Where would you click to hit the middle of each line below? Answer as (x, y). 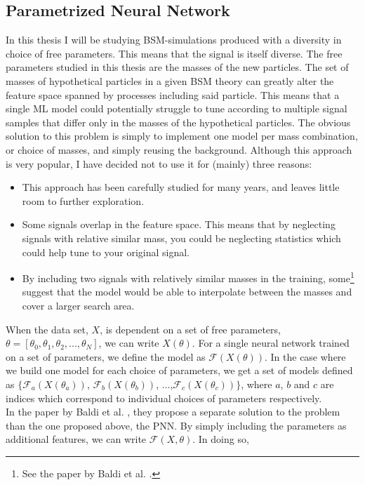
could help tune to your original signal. (106, 252)
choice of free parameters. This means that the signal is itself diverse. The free (174, 53)
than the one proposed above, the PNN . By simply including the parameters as (176, 425)
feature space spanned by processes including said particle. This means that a (173, 94)
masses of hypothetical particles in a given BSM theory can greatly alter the (170, 80)
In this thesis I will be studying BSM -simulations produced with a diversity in (174, 40)
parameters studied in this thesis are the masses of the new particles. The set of (177, 67)
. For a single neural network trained (271, 343)
